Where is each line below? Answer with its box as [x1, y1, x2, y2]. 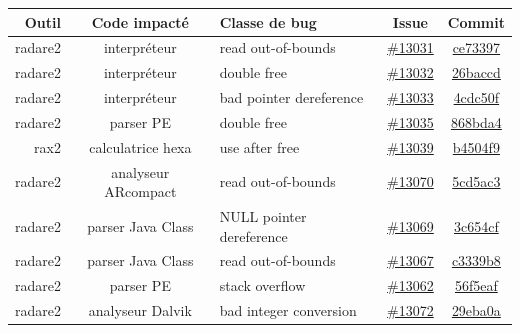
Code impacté [91, 11, 189, 32]
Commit [447, 11, 505, 32]
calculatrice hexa [89, 136, 192, 157]
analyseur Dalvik [88, 300, 192, 321]
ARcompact [104, 181, 177, 202]
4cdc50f [453, 87, 500, 108]
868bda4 [450, 111, 502, 132]
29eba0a [451, 300, 501, 321]
